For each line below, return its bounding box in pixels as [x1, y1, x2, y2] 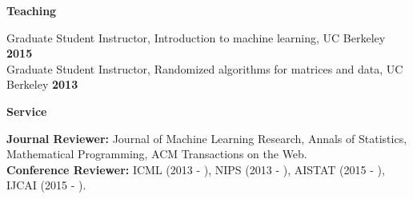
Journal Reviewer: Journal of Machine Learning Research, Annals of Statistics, [6, 129, 407, 146]
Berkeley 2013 [6, 76, 78, 93]
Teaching [6, 2, 57, 18]
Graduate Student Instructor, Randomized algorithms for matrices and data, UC [6, 60, 403, 77]
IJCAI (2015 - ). [6, 177, 86, 193]
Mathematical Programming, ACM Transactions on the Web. [6, 145, 307, 162]
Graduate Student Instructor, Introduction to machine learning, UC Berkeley [6, 29, 386, 46]
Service [6, 102, 47, 119]
